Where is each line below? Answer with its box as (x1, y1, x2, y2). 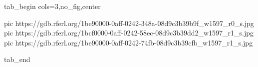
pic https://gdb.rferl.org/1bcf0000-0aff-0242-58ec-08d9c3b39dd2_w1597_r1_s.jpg (4, 27, 254, 38)
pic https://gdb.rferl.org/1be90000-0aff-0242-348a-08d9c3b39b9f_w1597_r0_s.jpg (4, 17, 254, 28)
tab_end (4, 54, 30, 64)
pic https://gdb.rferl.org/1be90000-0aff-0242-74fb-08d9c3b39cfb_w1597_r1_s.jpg (4, 37, 253, 47)
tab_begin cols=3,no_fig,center (4, 1, 101, 11)
